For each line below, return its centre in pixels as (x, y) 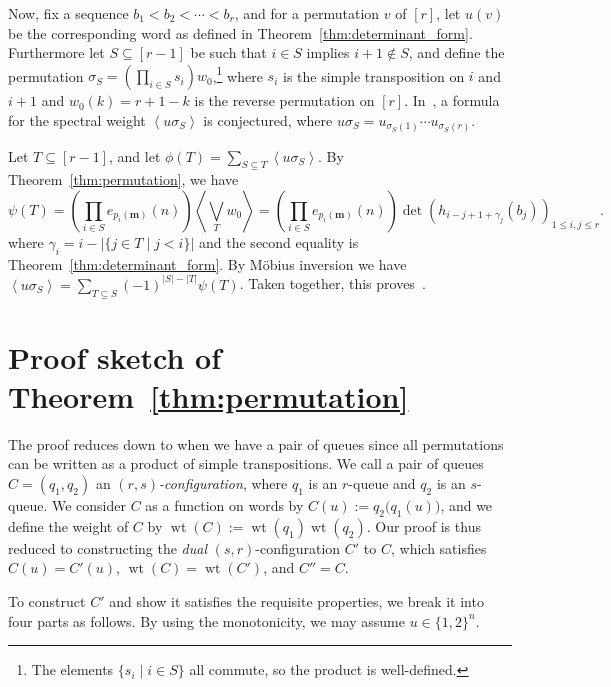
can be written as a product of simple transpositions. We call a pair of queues (246, 463)
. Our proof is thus (423, 525)
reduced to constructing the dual (108, 547)
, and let (135, 155)
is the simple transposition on (374, 75)
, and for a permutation (307, 13)
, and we (466, 505)
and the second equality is (279, 241)
